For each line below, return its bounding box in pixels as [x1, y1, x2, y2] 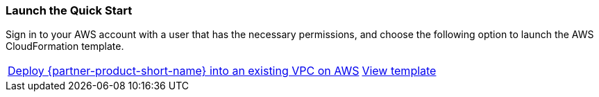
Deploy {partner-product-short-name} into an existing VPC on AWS [8, 64, 360, 78]
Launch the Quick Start [6, 3, 133, 17]
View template [362, 64, 437, 78]
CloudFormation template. [6, 40, 124, 53]
